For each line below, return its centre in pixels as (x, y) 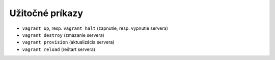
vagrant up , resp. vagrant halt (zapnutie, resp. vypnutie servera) (95, 28)
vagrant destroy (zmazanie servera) (63, 35)
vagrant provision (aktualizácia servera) (68, 42)
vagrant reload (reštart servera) (59, 49)
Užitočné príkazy (46, 13)
